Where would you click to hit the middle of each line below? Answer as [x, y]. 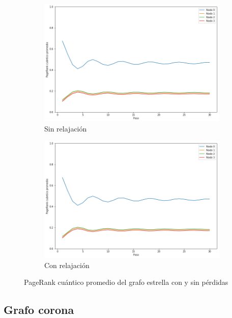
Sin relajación [66, 128]
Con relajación [67, 265]
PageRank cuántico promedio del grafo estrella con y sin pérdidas [126, 282]
